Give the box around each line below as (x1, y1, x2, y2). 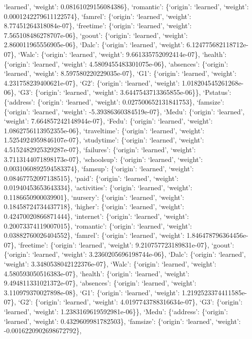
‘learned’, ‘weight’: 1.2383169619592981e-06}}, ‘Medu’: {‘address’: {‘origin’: (4, 306, 228, 316)
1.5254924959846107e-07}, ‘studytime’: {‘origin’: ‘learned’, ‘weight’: (4, 135, 204, 145)
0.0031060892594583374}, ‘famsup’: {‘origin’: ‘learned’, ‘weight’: (4, 163, 194, 174)
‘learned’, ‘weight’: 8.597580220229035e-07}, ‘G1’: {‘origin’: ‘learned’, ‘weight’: (4, 68, 236, 78)
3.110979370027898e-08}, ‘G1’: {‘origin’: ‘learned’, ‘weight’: (4, 287, 180, 297)
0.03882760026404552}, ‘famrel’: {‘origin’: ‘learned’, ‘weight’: (4, 230, 184, 240)
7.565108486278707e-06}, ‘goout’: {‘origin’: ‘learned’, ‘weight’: (4, 30, 188, 40)
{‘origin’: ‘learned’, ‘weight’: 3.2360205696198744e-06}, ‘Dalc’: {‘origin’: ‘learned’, (4, 249, 246, 259)
